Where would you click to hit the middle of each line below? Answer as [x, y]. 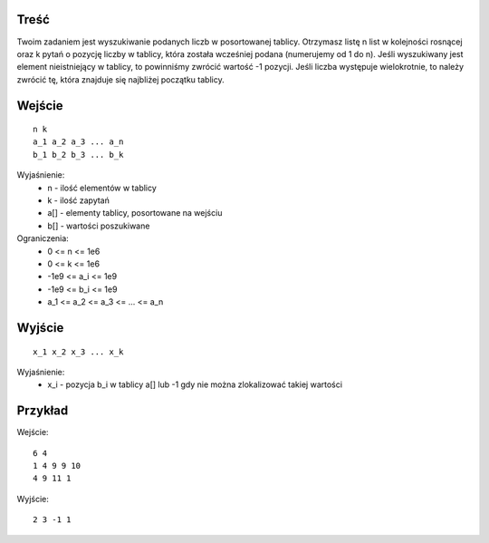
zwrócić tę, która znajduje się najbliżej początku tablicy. [121, 79]
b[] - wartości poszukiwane [99, 226]
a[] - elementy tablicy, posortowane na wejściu [135, 213]
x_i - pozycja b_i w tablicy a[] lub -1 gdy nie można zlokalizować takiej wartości [195, 384]
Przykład [43, 411]
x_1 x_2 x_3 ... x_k [78, 352]
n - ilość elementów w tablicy [102, 188]
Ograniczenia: [43, 238]
